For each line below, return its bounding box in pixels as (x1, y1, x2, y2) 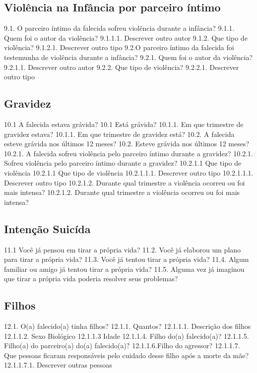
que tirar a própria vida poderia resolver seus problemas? (4, 273, 178, 284)
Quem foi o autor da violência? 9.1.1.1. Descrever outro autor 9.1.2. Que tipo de (4, 32, 248, 43)
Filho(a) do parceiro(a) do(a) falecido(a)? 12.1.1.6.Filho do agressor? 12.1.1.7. (4, 340, 240, 351)
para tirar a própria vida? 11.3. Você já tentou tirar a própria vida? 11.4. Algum (4, 254, 249, 264)
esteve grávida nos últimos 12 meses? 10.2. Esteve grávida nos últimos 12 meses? (4, 138, 250, 149)
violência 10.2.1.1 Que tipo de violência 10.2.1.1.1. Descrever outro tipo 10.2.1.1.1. (4, 167, 254, 178)
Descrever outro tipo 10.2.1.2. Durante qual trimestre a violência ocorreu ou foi (4, 177, 245, 187)
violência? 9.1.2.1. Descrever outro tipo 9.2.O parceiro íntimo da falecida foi (4, 42, 234, 53)
